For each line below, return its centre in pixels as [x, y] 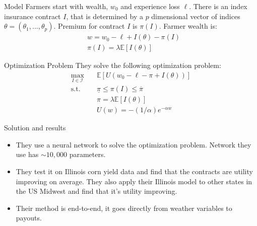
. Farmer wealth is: [188, 26]
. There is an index [218, 6]
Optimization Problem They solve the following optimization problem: [113, 65]
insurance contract [33, 16]
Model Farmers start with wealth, [56, 6]
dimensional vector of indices [196, 16]
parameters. [87, 154]
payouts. [29, 218]
